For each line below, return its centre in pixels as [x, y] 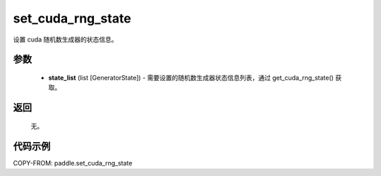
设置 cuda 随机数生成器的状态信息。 [65, 39]
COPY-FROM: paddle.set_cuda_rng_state [73, 163]
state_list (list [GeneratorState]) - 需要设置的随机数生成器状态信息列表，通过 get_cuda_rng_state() [191, 77]
